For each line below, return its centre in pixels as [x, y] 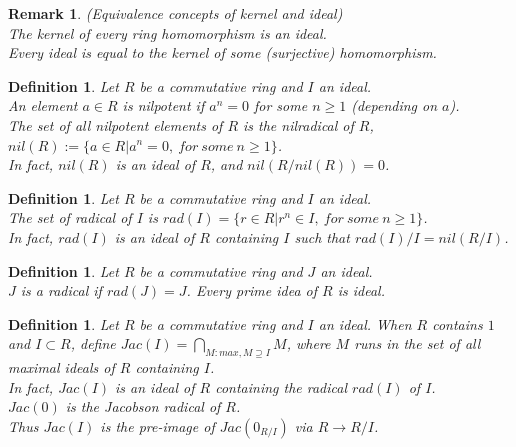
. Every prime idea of [252, 290]
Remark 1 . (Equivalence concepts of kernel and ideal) [175, 13]
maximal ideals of [61, 367]
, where [308, 343]
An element [43, 105]
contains [457, 323]
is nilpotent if [163, 105]
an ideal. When [365, 323]
